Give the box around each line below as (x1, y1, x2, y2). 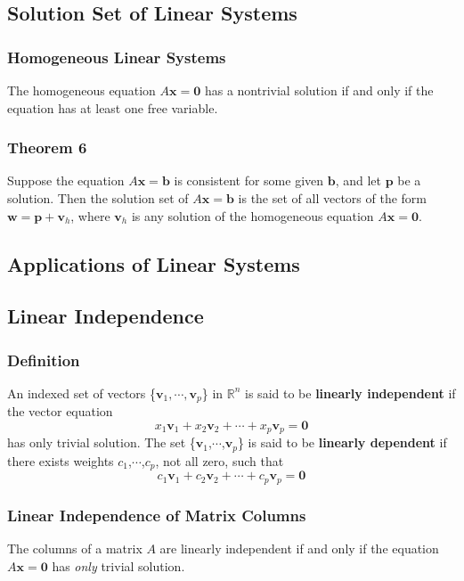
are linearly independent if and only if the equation (159, 539, 439, 558)
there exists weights (7, 451, 114, 470)
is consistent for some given (174, 171, 324, 190)
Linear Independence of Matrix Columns (7, 503, 306, 526)
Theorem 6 (7, 136, 87, 159)
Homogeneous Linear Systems (7, 45, 226, 68)
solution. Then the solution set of (7, 189, 189, 207)
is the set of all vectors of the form (238, 189, 427, 207)
